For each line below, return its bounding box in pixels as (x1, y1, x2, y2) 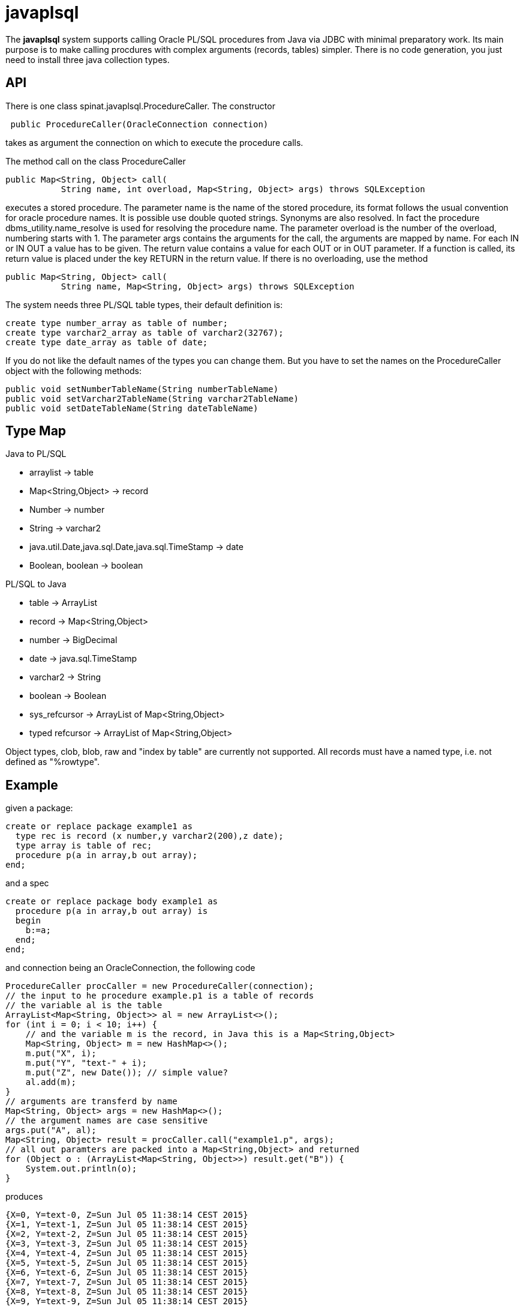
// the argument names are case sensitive (5, 1116, 208, 1126)
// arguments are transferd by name (5, 1096, 178, 1107)
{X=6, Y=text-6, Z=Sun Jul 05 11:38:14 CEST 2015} (5, 1268, 248, 1278)
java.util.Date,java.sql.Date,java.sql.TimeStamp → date (29, 542, 244, 552)
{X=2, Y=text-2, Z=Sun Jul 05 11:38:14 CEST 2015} (5, 1229, 248, 1239)
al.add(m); (25, 1077, 77, 1087)
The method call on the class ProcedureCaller (5, 156, 186, 166)
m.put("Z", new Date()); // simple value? (25, 1068, 228, 1078)
